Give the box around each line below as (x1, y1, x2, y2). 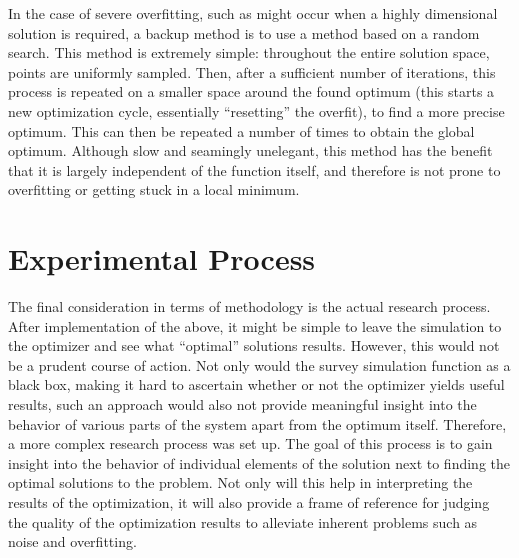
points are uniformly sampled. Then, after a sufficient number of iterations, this (8, 61, 496, 82)
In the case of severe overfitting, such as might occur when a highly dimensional (8, 3, 498, 23)
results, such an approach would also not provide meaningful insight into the (8, 394, 477, 415)
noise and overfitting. (8, 531, 137, 552)
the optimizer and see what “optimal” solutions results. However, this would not (8, 335, 500, 356)
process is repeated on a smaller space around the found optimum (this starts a (8, 81, 495, 102)
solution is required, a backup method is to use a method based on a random (8, 22, 480, 43)
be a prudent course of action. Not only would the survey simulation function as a (8, 354, 511, 375)
